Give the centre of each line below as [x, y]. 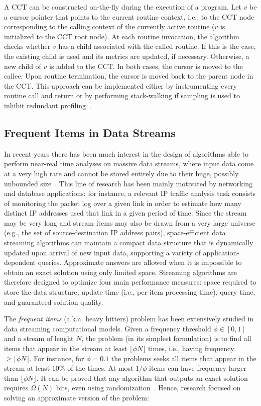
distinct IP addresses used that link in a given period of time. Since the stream [125, 213]
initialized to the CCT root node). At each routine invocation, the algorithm [122, 36]
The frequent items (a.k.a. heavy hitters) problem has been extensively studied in [129, 319]
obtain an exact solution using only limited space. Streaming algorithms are [121, 272]
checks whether [27, 46]
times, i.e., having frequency [191, 348]
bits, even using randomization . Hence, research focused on [148, 388]
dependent [20, 262]
